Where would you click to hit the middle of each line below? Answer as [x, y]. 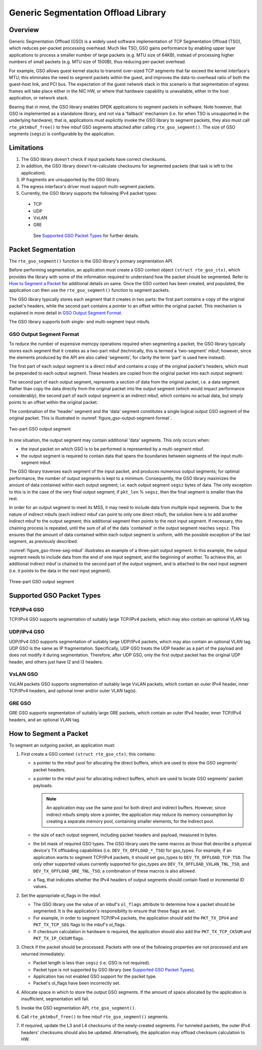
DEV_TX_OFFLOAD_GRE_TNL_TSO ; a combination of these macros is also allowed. [115, 871]
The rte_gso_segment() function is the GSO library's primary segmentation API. [91, 261]
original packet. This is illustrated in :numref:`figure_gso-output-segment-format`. [90, 418]
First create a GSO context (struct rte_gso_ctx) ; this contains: [88, 754]
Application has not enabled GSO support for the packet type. [95, 976]
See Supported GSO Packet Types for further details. [86, 236]
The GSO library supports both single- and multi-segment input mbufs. [80, 321]
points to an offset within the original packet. [53, 402]
